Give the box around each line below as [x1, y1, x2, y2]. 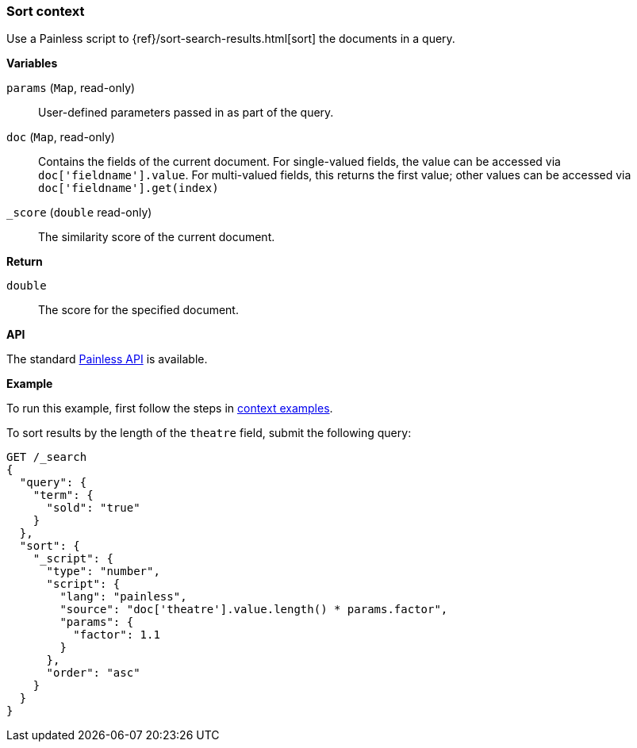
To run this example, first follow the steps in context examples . [6, 401, 333, 416]
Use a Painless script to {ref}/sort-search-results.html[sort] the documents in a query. [6, 32, 455, 46]
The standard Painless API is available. [6, 352, 208, 366]
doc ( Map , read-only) [6, 130, 115, 144]
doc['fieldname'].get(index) [38, 182, 219, 195]
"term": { [33, 489, 94, 502]
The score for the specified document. [38, 303, 239, 317]
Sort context [6, 3, 85, 19]
